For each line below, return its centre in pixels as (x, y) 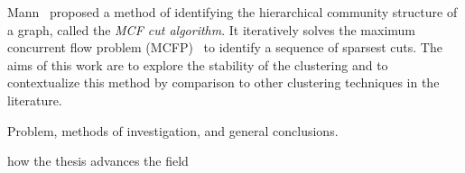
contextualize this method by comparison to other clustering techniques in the (223, 82)
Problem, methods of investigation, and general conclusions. (173, 130)
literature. (35, 100)
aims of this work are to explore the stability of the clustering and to (198, 64)
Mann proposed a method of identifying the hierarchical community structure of (232, 12)
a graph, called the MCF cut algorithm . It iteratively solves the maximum (212, 29)
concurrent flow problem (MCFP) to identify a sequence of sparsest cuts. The (225, 47)
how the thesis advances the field (98, 161)
